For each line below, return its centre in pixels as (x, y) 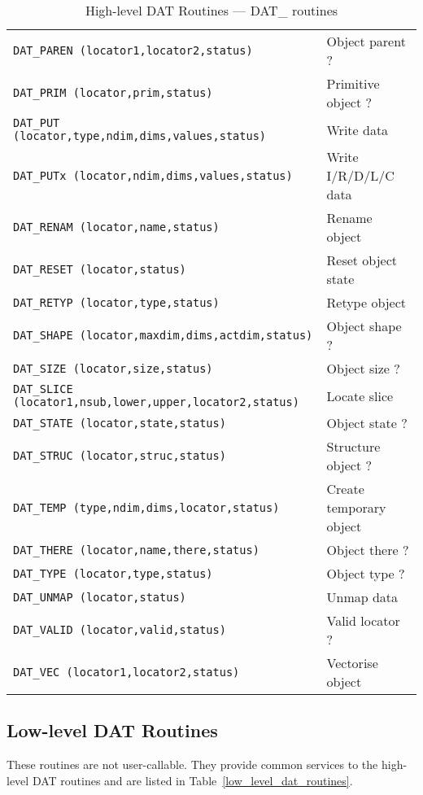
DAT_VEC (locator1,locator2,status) (126, 672)
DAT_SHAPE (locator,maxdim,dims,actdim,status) (163, 335)
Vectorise (352, 663)
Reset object (362, 260)
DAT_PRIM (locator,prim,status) (113, 93)
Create (345, 489)
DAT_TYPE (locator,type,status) (113, 573)
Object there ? (368, 550)
